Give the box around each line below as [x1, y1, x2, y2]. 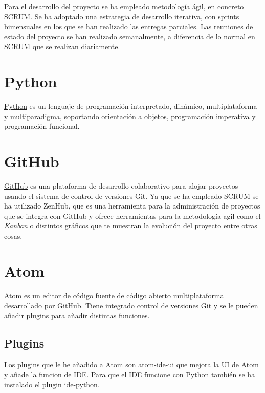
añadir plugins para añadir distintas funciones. [4, 310, 150, 320]
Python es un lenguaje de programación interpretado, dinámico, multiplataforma [4, 101, 257, 111]
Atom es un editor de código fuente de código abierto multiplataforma [4, 290, 224, 300]
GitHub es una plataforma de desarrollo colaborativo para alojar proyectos [4, 180, 238, 191]
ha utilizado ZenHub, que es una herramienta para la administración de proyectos [4, 200, 260, 211]
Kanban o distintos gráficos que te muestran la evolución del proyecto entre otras [4, 220, 257, 231]
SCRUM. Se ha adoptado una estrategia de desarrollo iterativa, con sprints [4, 11, 239, 21]
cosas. [4, 230, 23, 241]
